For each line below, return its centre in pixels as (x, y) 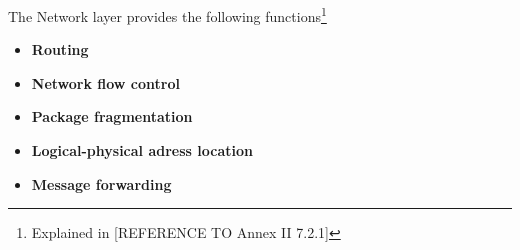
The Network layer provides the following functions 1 (167, 14)
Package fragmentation (112, 116)
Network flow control (105, 82)
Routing (60, 49)
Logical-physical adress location (142, 150)
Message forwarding (101, 183)
